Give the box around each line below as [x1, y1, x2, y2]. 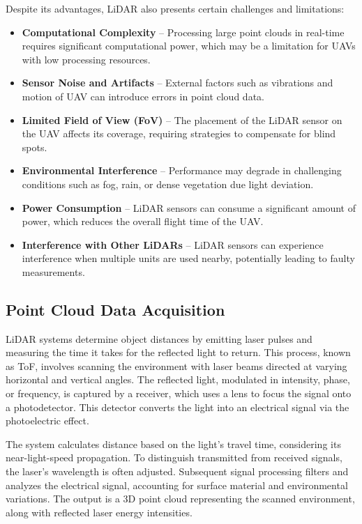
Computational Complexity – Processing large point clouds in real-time [22, 24, 345, 39]
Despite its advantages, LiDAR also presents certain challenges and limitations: [6, 1, 345, 15]
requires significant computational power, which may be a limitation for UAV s [22, 38, 356, 53]
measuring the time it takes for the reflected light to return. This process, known [6, 345, 351, 360]
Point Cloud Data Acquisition [6, 298, 225, 320]
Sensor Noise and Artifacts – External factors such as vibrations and [22, 75, 333, 90]
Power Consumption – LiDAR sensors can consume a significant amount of [22, 200, 356, 215]
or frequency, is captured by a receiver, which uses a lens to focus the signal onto [6, 386, 352, 401]
